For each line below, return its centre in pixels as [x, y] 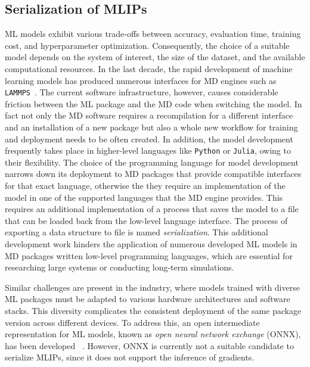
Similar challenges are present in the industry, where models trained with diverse [152, 287]
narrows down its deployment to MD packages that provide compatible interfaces [153, 174]
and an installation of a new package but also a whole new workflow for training [151, 127]
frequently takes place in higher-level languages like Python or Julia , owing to [148, 150]
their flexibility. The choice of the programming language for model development [152, 162]
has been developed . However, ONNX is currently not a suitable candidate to [149, 345]
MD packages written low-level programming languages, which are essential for [149, 255]
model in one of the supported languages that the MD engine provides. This [144, 197]
